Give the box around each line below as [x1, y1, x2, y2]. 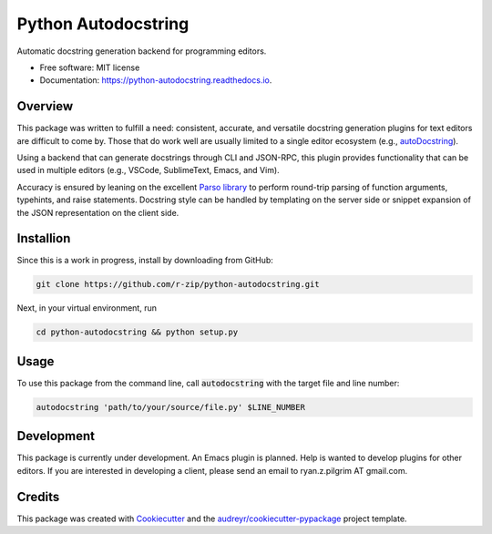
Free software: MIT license [39, 62, 140, 73]
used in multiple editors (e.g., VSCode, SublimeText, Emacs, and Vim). [16, 165, 280, 176]
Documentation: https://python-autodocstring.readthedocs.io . [39, 75, 272, 86]
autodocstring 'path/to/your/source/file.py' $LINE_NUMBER [36, 402, 305, 412]
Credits [16, 488, 60, 505]
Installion [16, 231, 71, 246]
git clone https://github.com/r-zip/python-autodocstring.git [36, 279, 320, 290]
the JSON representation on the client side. [16, 207, 179, 218]
